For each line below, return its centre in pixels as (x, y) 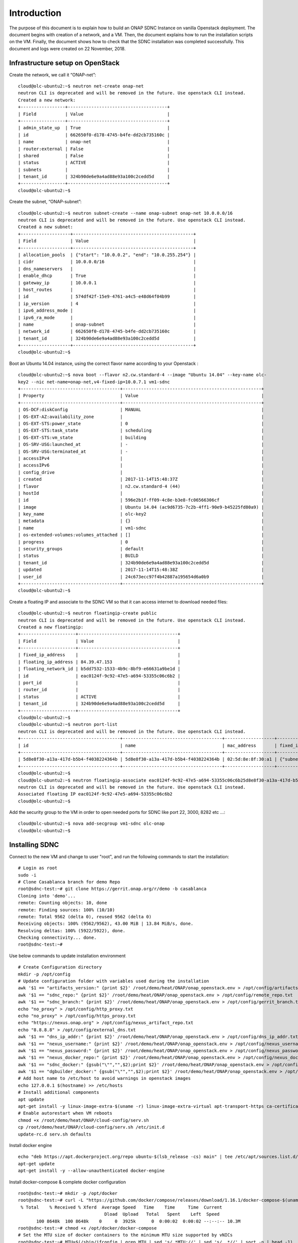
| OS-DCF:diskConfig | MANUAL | (141, 410)
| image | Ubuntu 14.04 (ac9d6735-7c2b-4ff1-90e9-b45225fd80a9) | (141, 507)
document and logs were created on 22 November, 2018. (68, 48)
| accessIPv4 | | (141, 458)
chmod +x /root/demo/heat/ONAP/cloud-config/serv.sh (83, 1120)
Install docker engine (31, 1145)
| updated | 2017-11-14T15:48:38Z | (141, 570)
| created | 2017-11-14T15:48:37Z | (141, 479)
